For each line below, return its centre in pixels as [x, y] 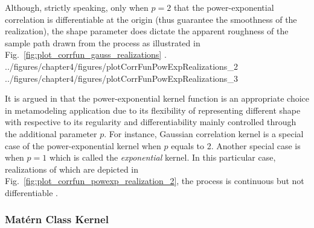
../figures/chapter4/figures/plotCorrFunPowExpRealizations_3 [121, 78]
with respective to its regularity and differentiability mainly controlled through [151, 122]
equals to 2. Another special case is [236, 145]
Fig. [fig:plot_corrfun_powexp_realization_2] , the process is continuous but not [155, 181]
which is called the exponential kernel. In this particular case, [162, 157]
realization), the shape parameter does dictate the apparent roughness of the [147, 31]
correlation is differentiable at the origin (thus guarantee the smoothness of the [151, 19]
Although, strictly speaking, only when [77, 7]
